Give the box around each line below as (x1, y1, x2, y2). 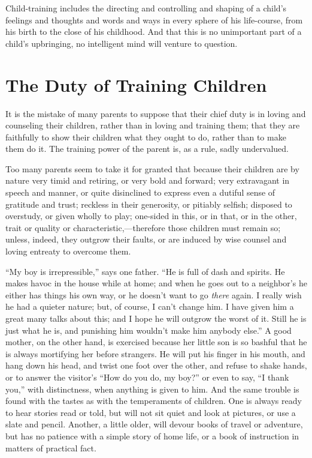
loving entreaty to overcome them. (5, 245, 131, 258)
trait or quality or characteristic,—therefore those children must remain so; (5, 221, 281, 234)
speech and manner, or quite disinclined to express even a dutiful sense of (5, 186, 275, 199)
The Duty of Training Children (5, 72, 267, 97)
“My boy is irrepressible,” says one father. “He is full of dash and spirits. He (5, 265, 285, 277)
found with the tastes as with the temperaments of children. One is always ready (5, 394, 302, 407)
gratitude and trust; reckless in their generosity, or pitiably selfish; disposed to (5, 197, 292, 210)
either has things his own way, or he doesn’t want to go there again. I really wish (5, 288, 302, 301)
